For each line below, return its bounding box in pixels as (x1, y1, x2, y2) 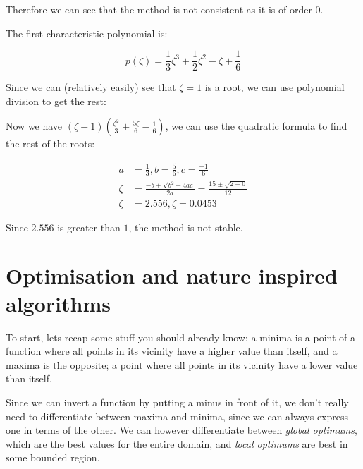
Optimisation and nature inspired (6, 261, 338, 290)
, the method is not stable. (128, 219, 243, 234)
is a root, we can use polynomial (204, 80, 345, 95)
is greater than (57, 219, 121, 234)
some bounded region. (6, 450, 100, 465)
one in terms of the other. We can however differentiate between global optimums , (6, 422, 357, 437)
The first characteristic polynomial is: (6, 25, 168, 40)
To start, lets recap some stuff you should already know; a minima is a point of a (6, 329, 355, 344)
